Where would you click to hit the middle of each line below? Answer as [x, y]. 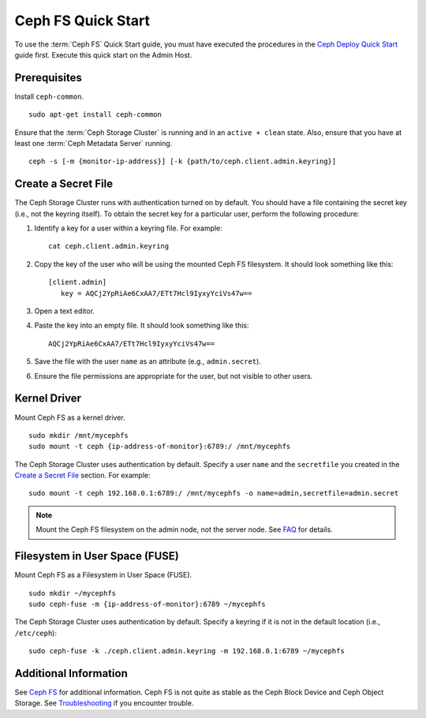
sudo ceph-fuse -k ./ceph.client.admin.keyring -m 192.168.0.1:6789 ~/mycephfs [187, 651]
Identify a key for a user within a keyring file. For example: [128, 228]
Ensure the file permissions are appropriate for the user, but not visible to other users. [174, 376]
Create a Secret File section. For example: [83, 475]
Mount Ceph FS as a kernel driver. [70, 417]
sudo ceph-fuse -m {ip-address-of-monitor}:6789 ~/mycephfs [147, 604]
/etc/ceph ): [35, 633]
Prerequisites [48, 78]
